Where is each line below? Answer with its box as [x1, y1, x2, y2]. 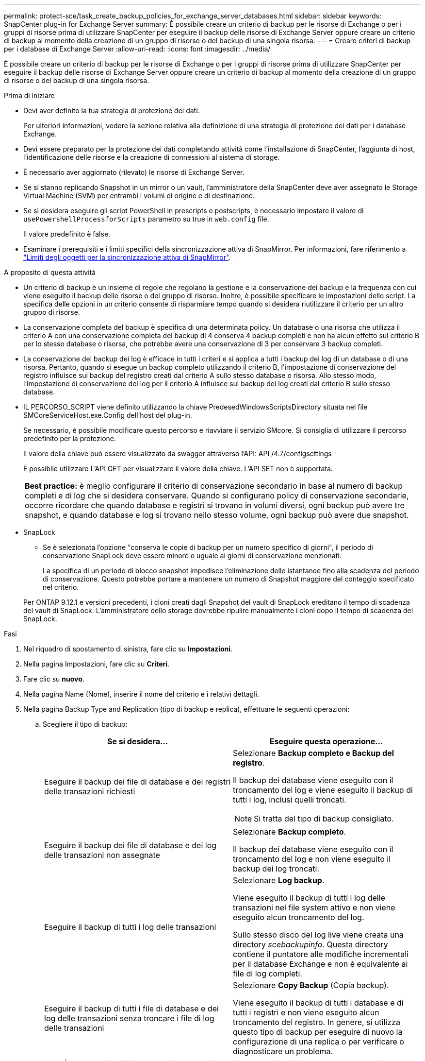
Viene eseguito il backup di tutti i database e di [233, 998, 404, 1008]
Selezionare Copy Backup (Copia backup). [233, 980, 389, 990]
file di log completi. [233, 969, 302, 978]
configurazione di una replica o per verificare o [233, 1037, 404, 1046]
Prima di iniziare [4, 91, 55, 100]
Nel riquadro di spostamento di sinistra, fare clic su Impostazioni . [23, 645, 233, 653]
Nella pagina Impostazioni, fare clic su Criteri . [23, 660, 170, 668]
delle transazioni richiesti [44, 787, 135, 796]
